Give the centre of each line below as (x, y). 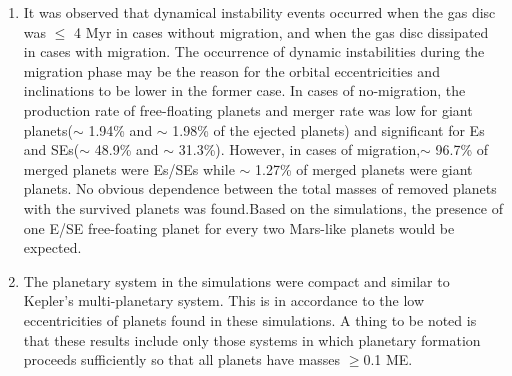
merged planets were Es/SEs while (129, 168)
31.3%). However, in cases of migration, (299, 149)
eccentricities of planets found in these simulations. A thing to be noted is (250, 319)
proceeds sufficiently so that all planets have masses (182, 359)
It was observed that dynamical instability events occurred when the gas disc (259, 12)
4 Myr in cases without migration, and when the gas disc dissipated (281, 31)
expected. (52, 247)
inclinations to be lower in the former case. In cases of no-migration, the (244, 90)
